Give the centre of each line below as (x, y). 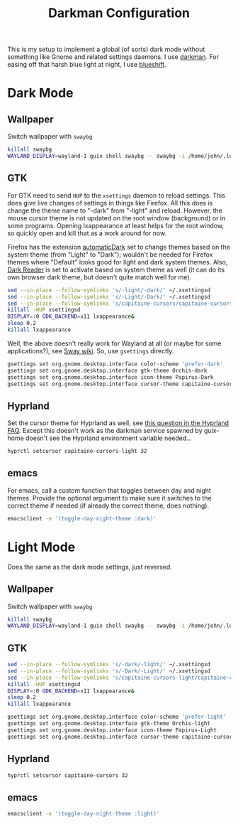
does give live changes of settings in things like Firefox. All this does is (110, 203)
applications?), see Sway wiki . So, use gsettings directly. (91, 351)
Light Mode (41, 547)
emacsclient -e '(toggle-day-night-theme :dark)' (82, 518)
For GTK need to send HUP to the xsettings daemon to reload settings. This (116, 195)
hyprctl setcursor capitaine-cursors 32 (68, 775)
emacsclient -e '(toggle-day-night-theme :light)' (84, 814)
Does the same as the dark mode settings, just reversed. (90, 567)
